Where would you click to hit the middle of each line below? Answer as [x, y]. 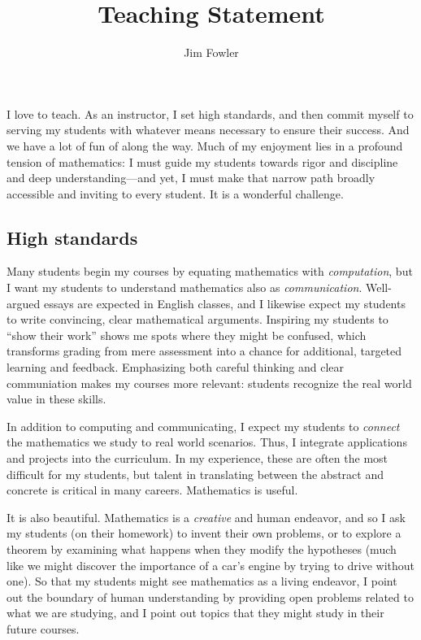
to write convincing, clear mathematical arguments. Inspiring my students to [197, 319]
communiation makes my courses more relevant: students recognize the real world [209, 383]
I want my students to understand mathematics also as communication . [184, 287]
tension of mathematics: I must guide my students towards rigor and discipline [202, 161]
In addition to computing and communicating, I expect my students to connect [203, 426]
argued [24, 303]
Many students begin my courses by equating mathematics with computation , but [210, 271]
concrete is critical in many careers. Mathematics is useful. [152, 490]
